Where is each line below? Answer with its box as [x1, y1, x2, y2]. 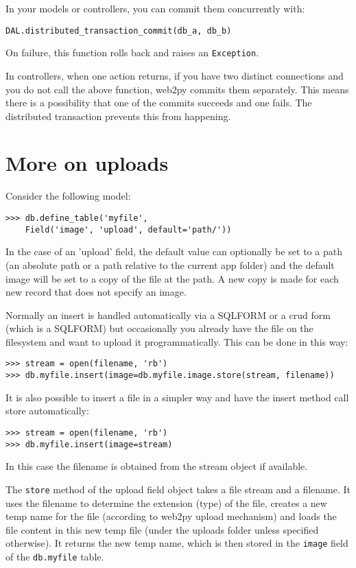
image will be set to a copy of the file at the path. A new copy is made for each [5, 271, 339, 285]
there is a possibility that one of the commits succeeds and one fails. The [5, 95, 312, 110]
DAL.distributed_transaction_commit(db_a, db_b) [5, 25, 232, 36]
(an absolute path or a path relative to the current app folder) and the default [5, 257, 335, 272]
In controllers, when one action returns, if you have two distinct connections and [5, 68, 344, 82]
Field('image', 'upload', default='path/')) [25, 224, 232, 235]
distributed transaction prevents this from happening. [5, 108, 231, 123]
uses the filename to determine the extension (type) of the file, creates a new [5, 495, 327, 510]
